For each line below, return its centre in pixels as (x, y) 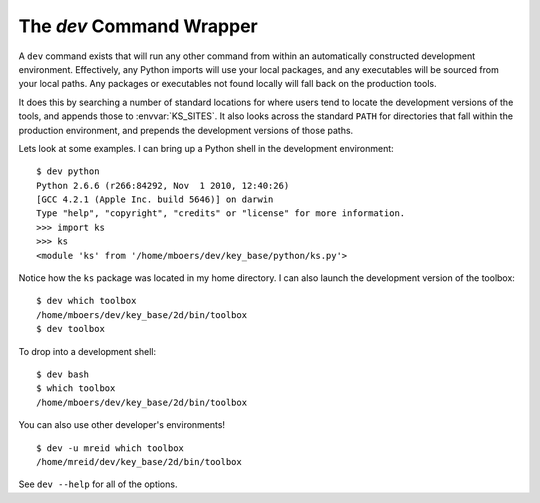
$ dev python (68, 171)
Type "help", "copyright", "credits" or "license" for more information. (221, 213)
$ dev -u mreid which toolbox (110, 448)
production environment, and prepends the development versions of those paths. (186, 130)
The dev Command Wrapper (138, 26)
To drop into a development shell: (87, 351)
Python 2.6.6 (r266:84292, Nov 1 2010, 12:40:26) (163, 185)
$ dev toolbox (70, 329)
